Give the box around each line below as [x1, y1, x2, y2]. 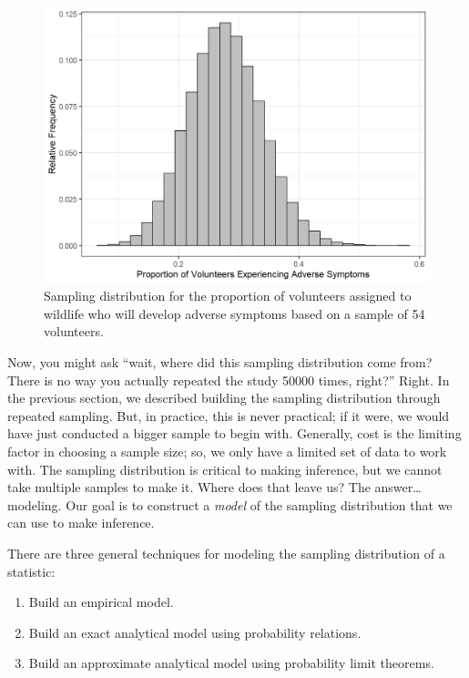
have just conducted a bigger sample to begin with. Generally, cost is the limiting [7, 424, 462, 443]
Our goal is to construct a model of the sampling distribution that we [66, 495, 453, 514]
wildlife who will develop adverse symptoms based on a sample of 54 [44, 303, 425, 323]
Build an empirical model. [28, 592, 174, 611]
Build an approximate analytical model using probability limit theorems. [28, 653, 434, 673]
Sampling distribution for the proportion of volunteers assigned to [44, 286, 412, 305]
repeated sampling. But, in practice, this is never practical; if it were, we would [7, 406, 450, 425]
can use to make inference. [7, 513, 155, 532]
